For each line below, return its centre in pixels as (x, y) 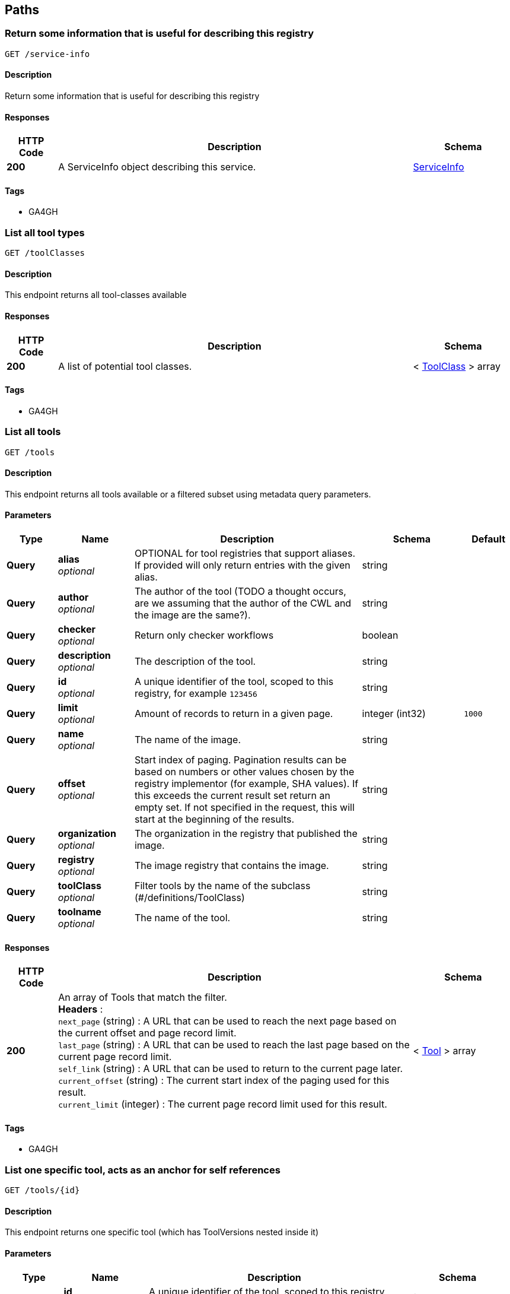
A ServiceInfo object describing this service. (157, 167)
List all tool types (45, 232)
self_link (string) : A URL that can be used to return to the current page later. (231, 1069)
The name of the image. (188, 740)
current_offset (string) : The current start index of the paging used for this (224, 1081)
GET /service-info (47, 54)
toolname (79, 912)
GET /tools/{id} (42, 1190)
